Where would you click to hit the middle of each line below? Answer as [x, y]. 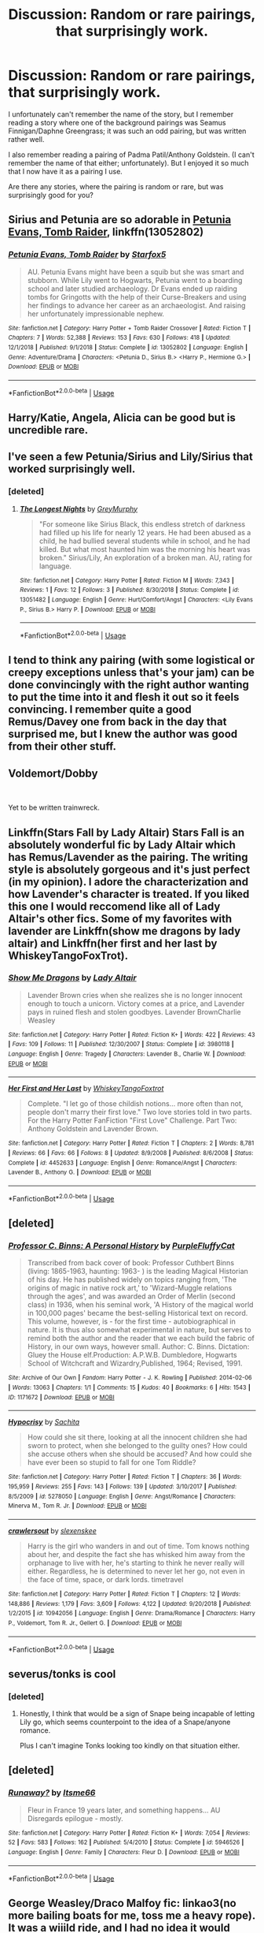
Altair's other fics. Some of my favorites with [120, 919]
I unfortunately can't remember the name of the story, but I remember [121, 114]
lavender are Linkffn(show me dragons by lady [125, 931]
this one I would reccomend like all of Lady [114, 906]
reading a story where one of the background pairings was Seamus [117, 122]
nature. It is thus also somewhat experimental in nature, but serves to [139, 1330]
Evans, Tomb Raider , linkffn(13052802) [106, 232]
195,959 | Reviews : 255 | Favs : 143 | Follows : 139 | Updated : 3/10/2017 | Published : [123, 1487]
